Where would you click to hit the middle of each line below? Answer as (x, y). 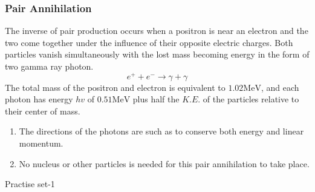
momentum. (41, 143)
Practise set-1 (30, 184)
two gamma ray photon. (49, 66)
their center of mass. (43, 111)
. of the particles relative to (248, 99)
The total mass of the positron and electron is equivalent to (115, 87)
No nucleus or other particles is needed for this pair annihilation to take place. (164, 163)
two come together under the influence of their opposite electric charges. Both (149, 42)
